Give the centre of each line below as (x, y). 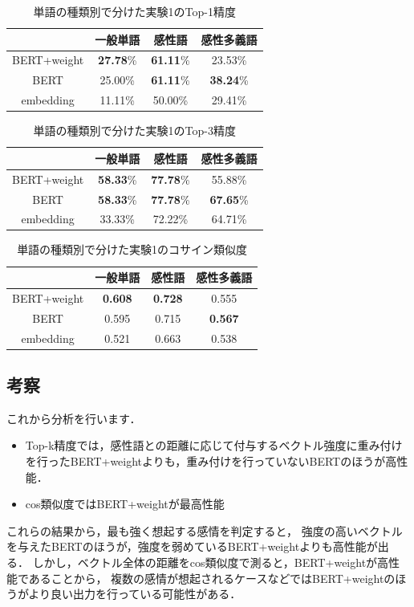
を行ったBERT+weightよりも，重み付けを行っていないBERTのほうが (205, 461)
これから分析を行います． (74, 418)
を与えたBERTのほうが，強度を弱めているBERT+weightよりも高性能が (192, 546)
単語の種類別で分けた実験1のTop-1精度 (134, 11)
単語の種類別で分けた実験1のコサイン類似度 (132, 249)
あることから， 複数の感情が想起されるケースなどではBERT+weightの (212, 578)
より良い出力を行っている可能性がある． (135, 594)
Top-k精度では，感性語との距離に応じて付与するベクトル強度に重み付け (214, 445)
